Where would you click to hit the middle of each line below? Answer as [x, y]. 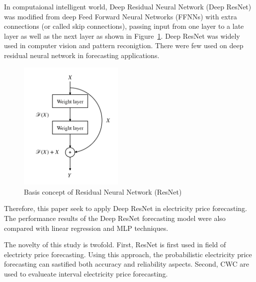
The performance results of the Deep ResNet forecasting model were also [115, 218]
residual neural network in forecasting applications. [82, 55]
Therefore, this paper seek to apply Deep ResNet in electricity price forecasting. [126, 208]
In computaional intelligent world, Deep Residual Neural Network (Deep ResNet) [128, 6]
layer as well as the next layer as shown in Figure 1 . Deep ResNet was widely [122, 35]
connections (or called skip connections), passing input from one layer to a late [124, 26]
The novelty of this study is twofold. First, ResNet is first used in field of [115, 245]
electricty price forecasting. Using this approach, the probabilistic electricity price [128, 254]
